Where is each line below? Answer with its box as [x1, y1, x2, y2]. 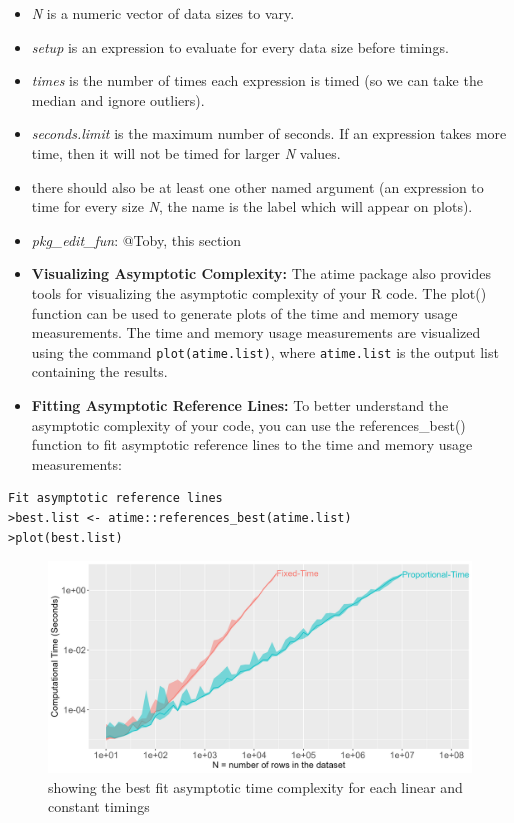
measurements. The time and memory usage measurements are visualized [31, 322, 481, 343]
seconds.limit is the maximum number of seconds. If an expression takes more [31, 123, 507, 144]
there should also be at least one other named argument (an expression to [31, 176, 484, 197]
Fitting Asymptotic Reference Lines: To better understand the [31, 394, 449, 415]
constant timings [48, 796, 150, 817]
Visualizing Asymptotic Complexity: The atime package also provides [31, 263, 491, 284]
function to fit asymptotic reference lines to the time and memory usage [31, 434, 473, 455]
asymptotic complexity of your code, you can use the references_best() [31, 414, 466, 435]
